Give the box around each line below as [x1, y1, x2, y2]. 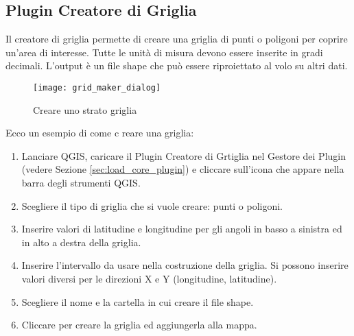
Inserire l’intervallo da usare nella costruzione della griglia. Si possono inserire [21, 258, 349, 272]
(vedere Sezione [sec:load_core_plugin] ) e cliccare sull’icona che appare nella [21, 162, 344, 176]
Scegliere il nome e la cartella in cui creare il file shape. [21, 294, 254, 309]
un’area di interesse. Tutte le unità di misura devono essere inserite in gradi [5, 45, 323, 59]
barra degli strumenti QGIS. [21, 176, 141, 190]
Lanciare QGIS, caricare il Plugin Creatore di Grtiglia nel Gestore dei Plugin [21, 148, 346, 163]
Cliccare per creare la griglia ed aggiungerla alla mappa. [21, 317, 257, 332]
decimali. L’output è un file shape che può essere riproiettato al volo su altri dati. [5, 58, 348, 73]
